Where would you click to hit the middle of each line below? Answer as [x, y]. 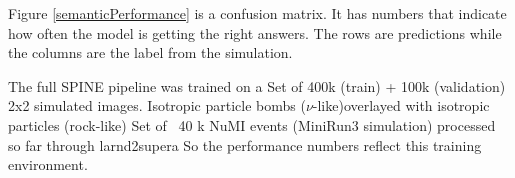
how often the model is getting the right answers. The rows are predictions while [255, 32]
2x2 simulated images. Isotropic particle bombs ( [157, 105]
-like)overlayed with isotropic [401, 105]
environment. [48, 164]
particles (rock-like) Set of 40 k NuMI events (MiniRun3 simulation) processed [252, 124]
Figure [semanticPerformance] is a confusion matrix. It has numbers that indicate [257, 13]
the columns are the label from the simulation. [150, 52]
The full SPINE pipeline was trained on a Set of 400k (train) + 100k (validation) [257, 85]
